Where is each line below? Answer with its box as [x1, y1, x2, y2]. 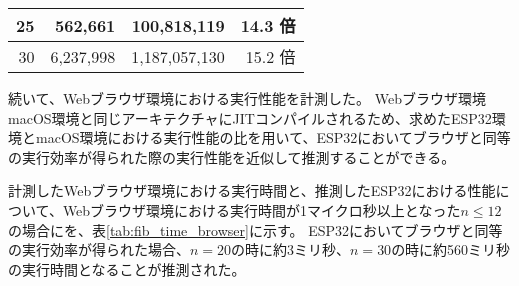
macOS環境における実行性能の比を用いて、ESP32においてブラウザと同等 [35, 127, 511, 148]
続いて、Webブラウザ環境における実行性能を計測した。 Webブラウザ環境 [8, 88, 486, 108]
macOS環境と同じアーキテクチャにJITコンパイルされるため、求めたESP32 [8, 107, 492, 128]
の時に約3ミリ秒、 [231, 239, 351, 260]
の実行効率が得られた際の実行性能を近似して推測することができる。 [8, 146, 456, 167]
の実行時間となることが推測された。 [8, 258, 246, 279]
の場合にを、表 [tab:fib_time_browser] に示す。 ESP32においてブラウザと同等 [8, 219, 503, 240]
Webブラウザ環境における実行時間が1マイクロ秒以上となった [62, 199, 461, 220]
